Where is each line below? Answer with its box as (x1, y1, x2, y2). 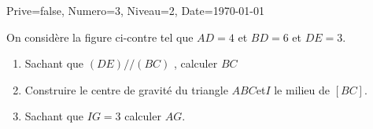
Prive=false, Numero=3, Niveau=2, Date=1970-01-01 (6, 2, 264, 18)
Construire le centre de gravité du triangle (24, 81, 228, 98)
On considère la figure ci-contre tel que (6, 28, 194, 45)
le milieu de (274, 81, 330, 98)
